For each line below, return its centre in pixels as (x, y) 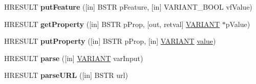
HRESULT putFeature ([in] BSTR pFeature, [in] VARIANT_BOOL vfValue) (128, 7)
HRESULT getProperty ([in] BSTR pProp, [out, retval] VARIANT (112, 24)
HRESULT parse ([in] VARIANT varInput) (74, 58)
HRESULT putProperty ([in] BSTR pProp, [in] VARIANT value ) (110, 41)
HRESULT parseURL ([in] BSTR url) (66, 75)
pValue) (238, 24)
